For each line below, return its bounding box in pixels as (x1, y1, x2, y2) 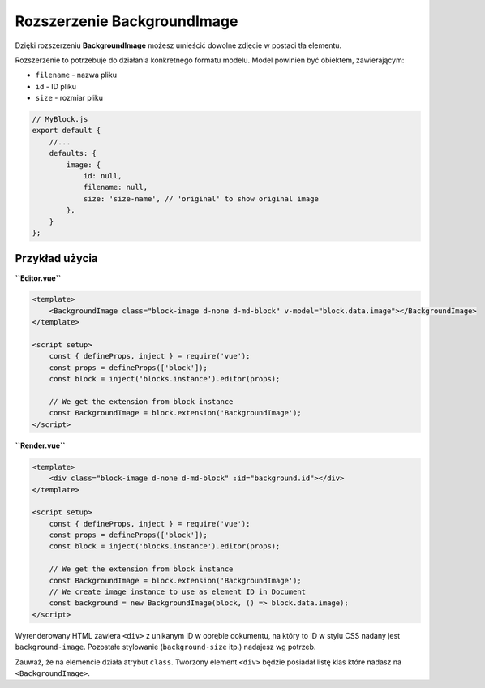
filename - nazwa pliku (35, 70, 118, 80)
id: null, (83, 171, 122, 181)
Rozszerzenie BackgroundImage (15, 12, 238, 30)
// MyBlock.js (32, 114, 88, 124)
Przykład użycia (15, 252, 98, 265)
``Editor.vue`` (15, 273, 62, 283)
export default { (32, 126, 101, 135)
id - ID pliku (35, 81, 77, 91)
